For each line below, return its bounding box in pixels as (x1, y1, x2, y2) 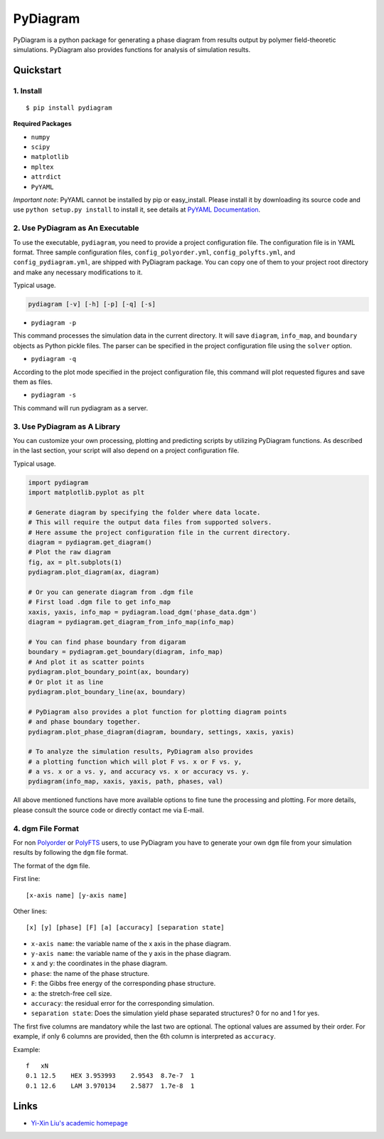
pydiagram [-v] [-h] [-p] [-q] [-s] (28, 300, 156, 308)
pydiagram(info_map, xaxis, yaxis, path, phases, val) (28, 777, 223, 786)
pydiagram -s (31, 391, 77, 399)
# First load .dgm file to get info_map (28, 598, 171, 606)
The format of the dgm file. (13, 861, 90, 870)
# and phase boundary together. (28, 718, 142, 726)
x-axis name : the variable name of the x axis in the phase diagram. (31, 939, 231, 947)
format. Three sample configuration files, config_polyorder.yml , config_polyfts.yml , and (13, 248, 295, 256)
